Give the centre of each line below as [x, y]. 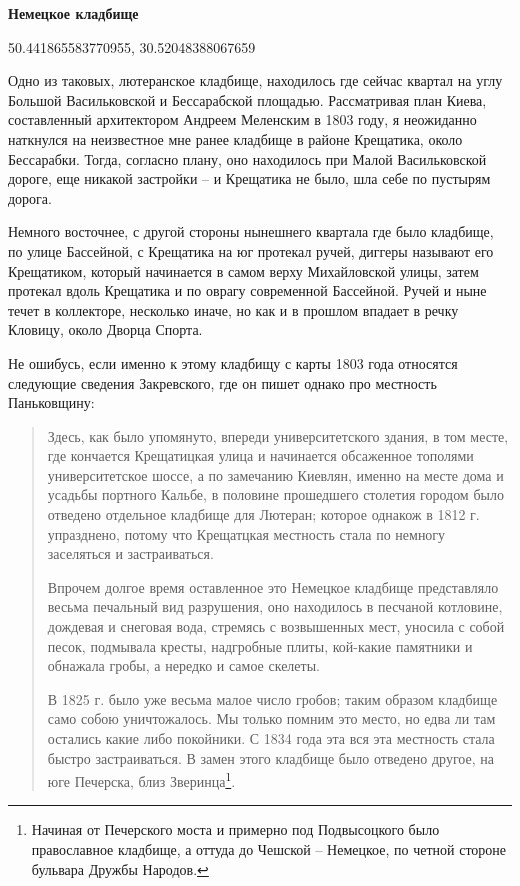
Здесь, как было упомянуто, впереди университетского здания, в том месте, [278, 435]
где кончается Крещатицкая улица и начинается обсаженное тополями [260, 455]
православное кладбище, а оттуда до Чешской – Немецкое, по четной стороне [269, 849]
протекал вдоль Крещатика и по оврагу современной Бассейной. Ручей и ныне [247, 290]
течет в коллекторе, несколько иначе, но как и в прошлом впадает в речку [233, 309]
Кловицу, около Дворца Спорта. [105, 329]
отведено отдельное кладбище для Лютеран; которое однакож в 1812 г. [263, 514]
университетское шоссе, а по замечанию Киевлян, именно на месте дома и [275, 474]
